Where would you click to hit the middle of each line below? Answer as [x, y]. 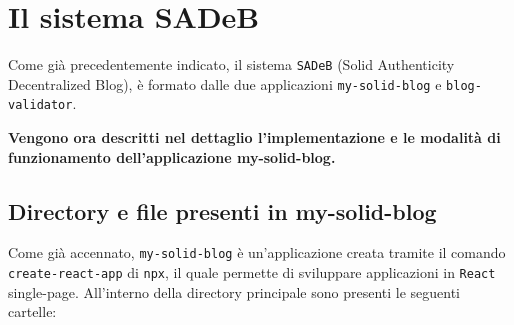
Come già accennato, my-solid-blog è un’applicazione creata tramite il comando [257, 252]
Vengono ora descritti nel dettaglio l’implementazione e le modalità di [254, 137]
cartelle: [32, 311]
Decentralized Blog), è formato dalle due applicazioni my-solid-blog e [225, 83]
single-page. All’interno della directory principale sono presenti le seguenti [234, 291]
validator [40, 105]
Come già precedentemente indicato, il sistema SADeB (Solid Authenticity [231, 64]
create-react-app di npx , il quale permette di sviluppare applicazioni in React [252, 272]
